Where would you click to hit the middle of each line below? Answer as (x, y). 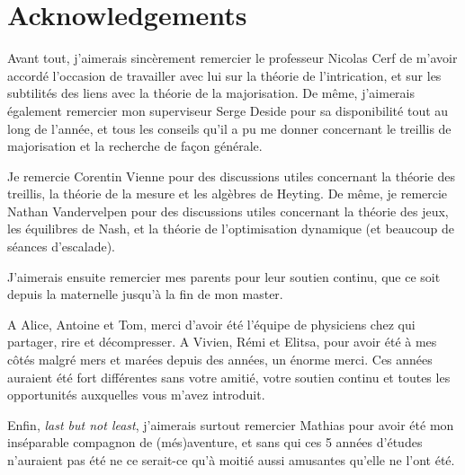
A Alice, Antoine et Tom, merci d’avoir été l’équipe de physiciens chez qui (211, 324)
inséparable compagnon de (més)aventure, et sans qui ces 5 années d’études (215, 442)
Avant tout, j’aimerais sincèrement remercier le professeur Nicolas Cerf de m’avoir (232, 58)
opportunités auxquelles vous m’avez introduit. (136, 395)
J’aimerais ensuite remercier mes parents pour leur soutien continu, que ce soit (224, 276)
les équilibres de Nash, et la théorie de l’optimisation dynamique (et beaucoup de (231, 229)
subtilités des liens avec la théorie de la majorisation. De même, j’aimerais (211, 93)
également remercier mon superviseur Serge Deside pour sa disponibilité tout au (228, 110)
